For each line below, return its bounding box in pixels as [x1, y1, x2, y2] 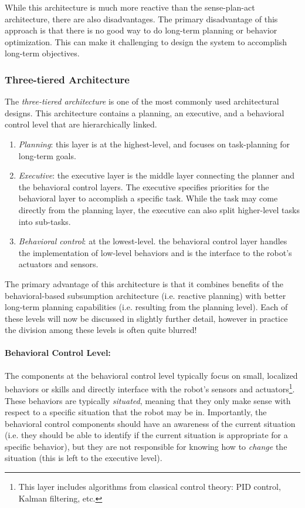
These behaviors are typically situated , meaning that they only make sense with [5, 394, 291, 406]
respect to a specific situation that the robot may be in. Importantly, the [5, 406, 267, 418]
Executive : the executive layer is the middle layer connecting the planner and [18, 169, 295, 181]
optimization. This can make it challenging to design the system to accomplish [5, 35, 287, 48]
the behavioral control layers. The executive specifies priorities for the [18, 180, 269, 193]
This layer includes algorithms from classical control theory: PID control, [18, 480, 281, 493]
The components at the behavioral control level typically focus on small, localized [5, 369, 298, 381]
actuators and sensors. [18, 258, 99, 270]
